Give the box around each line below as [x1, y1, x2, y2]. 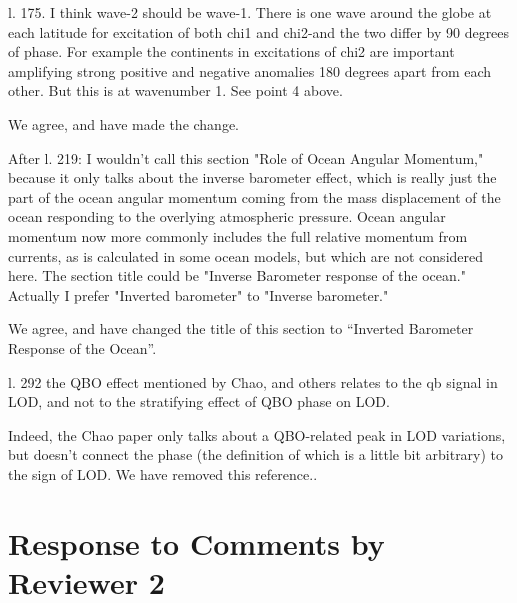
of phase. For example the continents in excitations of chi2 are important [8, 41, 455, 62]
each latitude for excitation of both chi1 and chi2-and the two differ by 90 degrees [8, 21, 510, 42]
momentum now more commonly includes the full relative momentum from [8, 225, 468, 246]
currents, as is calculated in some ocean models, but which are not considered [8, 245, 484, 266]
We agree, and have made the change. [8, 113, 240, 134]
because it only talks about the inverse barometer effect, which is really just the [8, 167, 497, 188]
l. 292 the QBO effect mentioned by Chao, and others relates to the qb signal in [8, 371, 498, 392]
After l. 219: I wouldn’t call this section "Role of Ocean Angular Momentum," [8, 147, 484, 168]
